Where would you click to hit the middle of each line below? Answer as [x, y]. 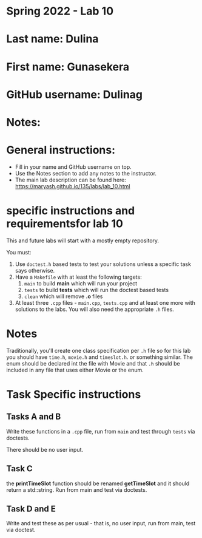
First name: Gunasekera [68, 66]
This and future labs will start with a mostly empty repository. [83, 240]
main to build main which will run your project [81, 283]
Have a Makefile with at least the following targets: [78, 277]
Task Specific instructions [74, 394]
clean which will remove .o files [63, 296]
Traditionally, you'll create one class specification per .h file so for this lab [99, 350]
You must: [19, 252]
